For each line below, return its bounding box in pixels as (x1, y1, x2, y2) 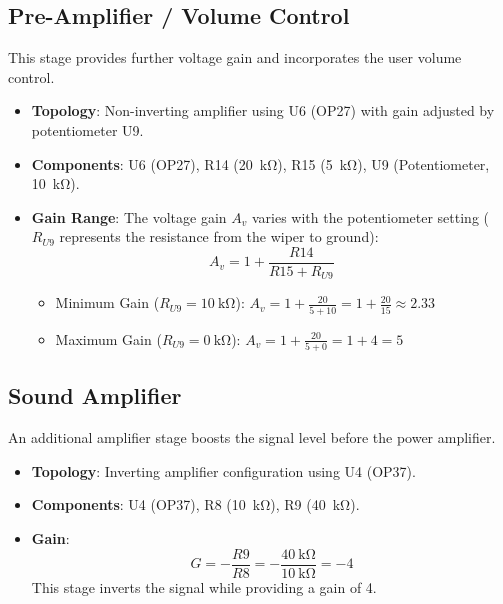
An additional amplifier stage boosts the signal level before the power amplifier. (8, 427, 496, 448)
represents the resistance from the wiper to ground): (59, 226, 379, 247)
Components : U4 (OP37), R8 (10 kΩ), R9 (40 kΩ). (31, 494, 360, 515)
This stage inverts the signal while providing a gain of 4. (31, 576, 377, 597)
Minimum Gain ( (55, 292, 160, 313)
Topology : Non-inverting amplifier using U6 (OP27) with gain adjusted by (31, 100, 495, 121)
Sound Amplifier (8, 380, 182, 411)
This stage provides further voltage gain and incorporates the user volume (8, 47, 462, 68)
